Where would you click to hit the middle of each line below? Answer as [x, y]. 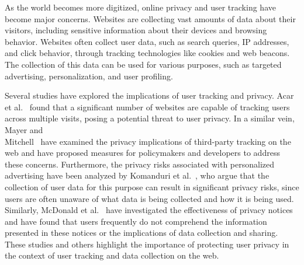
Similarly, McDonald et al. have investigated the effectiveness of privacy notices [149, 210]
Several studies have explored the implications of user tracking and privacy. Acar [149, 95]
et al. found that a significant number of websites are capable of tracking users [147, 107]
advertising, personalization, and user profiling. [89, 76]
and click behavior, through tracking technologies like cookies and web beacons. [147, 53]
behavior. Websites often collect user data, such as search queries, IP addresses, [147, 41]
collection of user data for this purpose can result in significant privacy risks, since [152, 186]
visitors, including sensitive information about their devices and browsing [136, 30]
